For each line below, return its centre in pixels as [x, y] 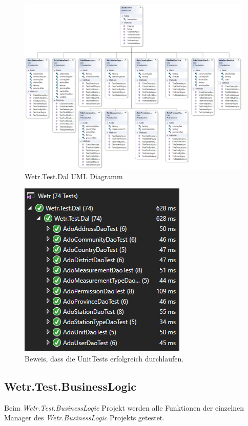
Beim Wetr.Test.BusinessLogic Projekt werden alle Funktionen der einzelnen [124, 407]
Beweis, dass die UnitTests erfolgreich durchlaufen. [104, 358]
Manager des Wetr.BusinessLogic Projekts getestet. [85, 418]
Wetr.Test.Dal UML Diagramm [74, 176]
